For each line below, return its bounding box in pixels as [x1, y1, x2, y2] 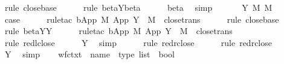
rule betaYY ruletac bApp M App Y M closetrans [4, 25, 233, 37]
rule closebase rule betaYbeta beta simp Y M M [4, 1, 273, 13]
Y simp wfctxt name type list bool [4, 48, 175, 60]
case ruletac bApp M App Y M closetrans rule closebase [4, 13, 279, 25]
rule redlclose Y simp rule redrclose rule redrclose [4, 36, 272, 48]
